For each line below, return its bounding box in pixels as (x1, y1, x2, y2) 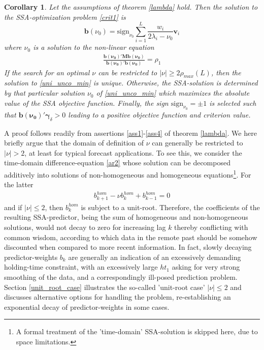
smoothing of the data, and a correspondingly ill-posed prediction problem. (4, 272, 238, 282)
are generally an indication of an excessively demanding (68, 251, 241, 262)
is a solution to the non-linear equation (33, 42, 154, 52)
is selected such (209, 97, 256, 108)
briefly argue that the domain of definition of (4, 137, 144, 148)
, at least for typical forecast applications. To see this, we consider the (24, 147, 242, 158)
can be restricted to (98, 67, 157, 77)
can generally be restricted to (152, 137, 243, 148)
